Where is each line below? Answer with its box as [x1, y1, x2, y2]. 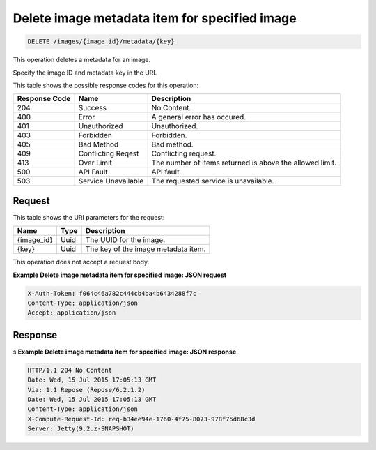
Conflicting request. [151, 149, 217, 158]
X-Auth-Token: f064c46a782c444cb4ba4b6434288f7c [27, 290, 197, 297]
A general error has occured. [151, 112, 246, 122]
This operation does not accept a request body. [13, 258, 150, 267]
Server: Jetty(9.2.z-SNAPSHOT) [27, 425, 135, 433]
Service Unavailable [78, 177, 144, 186]
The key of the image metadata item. [85, 244, 206, 254]
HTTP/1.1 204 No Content [27, 366, 113, 374]
